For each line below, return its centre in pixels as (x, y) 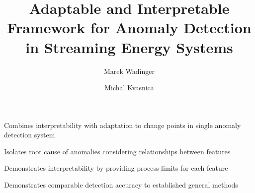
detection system (30, 135)
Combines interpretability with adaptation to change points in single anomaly (123, 125)
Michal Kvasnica (129, 88)
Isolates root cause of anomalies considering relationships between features (117, 151)
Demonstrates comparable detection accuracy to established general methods (121, 185)
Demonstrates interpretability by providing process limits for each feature (116, 168)
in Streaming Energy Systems (129, 47)
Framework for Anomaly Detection (129, 28)
